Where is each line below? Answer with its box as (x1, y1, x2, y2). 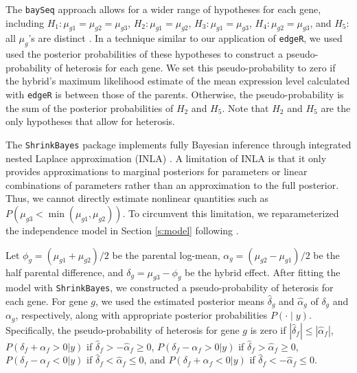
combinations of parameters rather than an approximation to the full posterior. (5, 177, 339, 192)
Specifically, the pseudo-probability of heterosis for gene (5, 322, 240, 337)
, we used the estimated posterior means (95, 293, 265, 308)
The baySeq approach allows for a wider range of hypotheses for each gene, (5, 2, 321, 16)
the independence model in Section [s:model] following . (5, 223, 239, 237)
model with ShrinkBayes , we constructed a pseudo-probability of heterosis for (5, 280, 334, 295)
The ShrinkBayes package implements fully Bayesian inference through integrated (5, 137, 352, 151)
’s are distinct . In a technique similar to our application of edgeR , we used (28, 31, 343, 45)
